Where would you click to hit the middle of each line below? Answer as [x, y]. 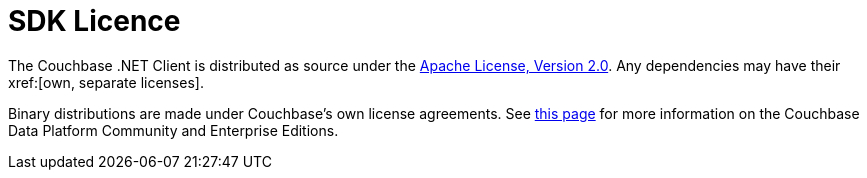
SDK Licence [94, 21]
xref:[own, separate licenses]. [106, 82]
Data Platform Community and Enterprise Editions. [173, 130]
